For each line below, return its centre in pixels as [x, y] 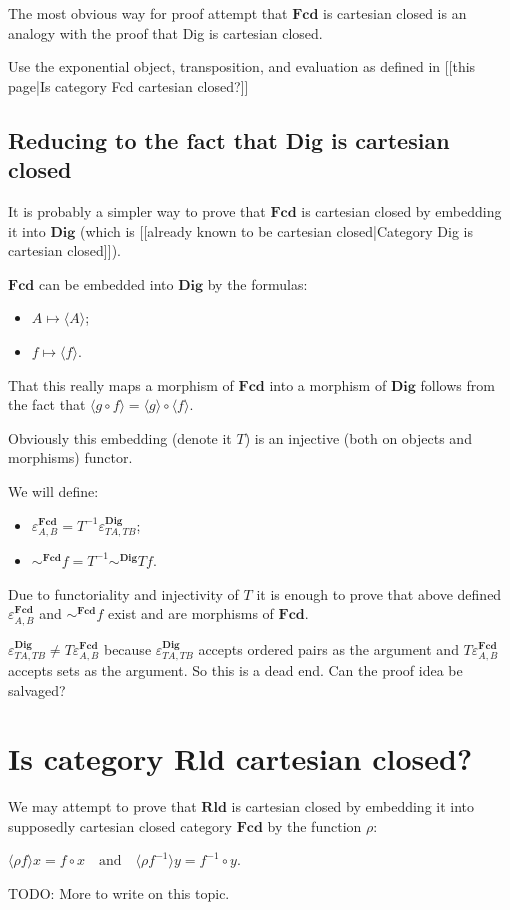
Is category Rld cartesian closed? [240, 758]
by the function [314, 825]
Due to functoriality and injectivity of [123, 593]
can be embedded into [106, 283]
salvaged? [37, 689]
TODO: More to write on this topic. [119, 893]
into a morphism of [328, 384]
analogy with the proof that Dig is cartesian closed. [165, 32]
